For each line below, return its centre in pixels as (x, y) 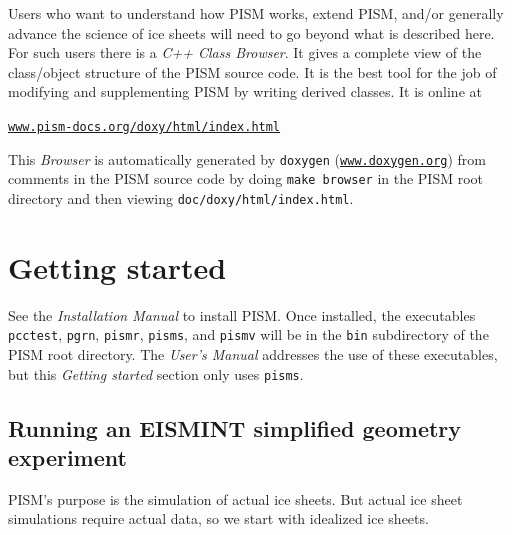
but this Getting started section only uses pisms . (156, 373)
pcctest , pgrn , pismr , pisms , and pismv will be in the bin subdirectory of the (248, 334)
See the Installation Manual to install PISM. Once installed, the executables (242, 314)
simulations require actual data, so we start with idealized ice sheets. (218, 518)
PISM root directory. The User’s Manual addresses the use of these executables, (253, 353)
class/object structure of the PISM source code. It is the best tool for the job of (252, 71)
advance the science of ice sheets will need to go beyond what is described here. (251, 32)
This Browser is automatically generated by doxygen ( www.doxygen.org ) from (247, 158)
